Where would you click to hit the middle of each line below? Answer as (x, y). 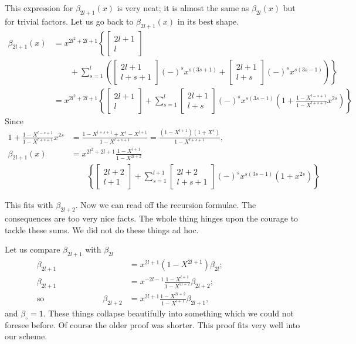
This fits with (29, 205)
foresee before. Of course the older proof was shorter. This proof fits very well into (152, 324)
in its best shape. (208, 21)
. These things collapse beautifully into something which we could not (168, 313)
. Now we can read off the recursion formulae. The (166, 205)
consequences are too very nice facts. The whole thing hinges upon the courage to (152, 218)
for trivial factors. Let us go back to (69, 21)
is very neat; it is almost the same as (183, 8)
